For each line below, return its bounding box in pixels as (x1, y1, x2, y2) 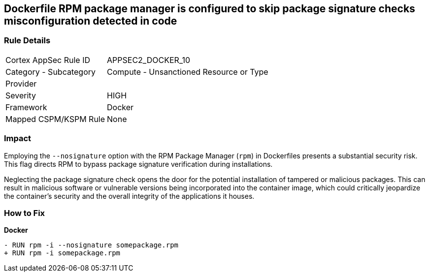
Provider (5, 78, 37, 89)
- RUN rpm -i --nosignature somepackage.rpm (4, 241, 179, 249)
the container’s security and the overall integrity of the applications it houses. (4, 191, 255, 200)
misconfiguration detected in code (4, 15, 177, 27)
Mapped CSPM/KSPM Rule (5, 114, 105, 124)
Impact (4, 133, 32, 144)
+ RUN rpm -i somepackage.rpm (4, 249, 121, 257)
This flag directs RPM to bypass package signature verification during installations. (4, 159, 273, 168)
